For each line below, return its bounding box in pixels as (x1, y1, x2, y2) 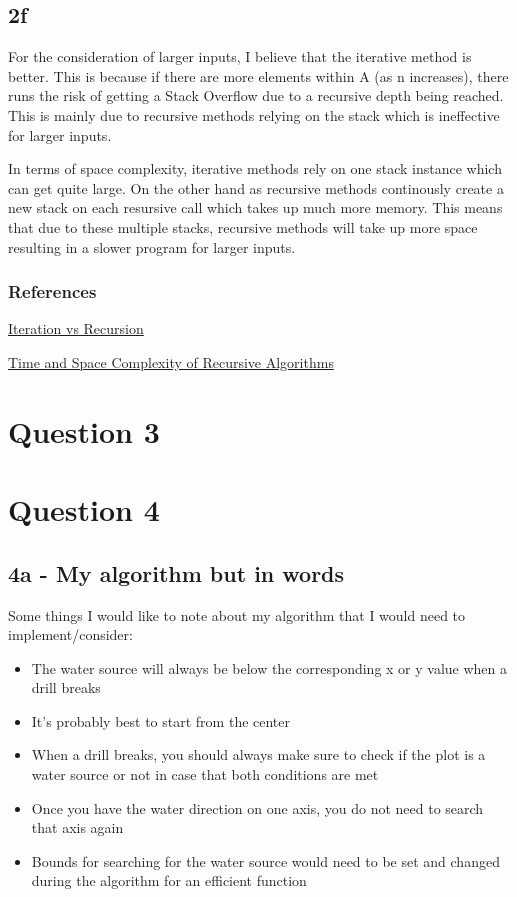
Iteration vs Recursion (8, 318, 144, 339)
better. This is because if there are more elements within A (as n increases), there (8, 65, 509, 86)
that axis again (31, 817, 124, 838)
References (8, 279, 97, 304)
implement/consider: (8, 624, 133, 645)
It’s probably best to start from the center (31, 710, 291, 731)
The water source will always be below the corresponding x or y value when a (31, 657, 508, 678)
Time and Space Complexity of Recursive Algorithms (8, 351, 334, 372)
